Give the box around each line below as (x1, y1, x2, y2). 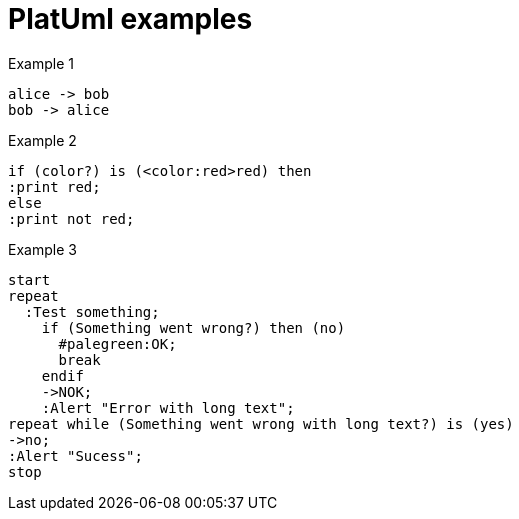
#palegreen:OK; (58, 335, 177, 352)
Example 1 (8, 54, 74, 72)
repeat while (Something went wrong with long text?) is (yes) (8, 415, 514, 432)
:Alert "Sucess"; (8, 447, 143, 464)
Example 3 (8, 240, 77, 258)
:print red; (8, 178, 101, 195)
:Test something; (24, 303, 160, 320)
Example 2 (8, 131, 77, 149)
